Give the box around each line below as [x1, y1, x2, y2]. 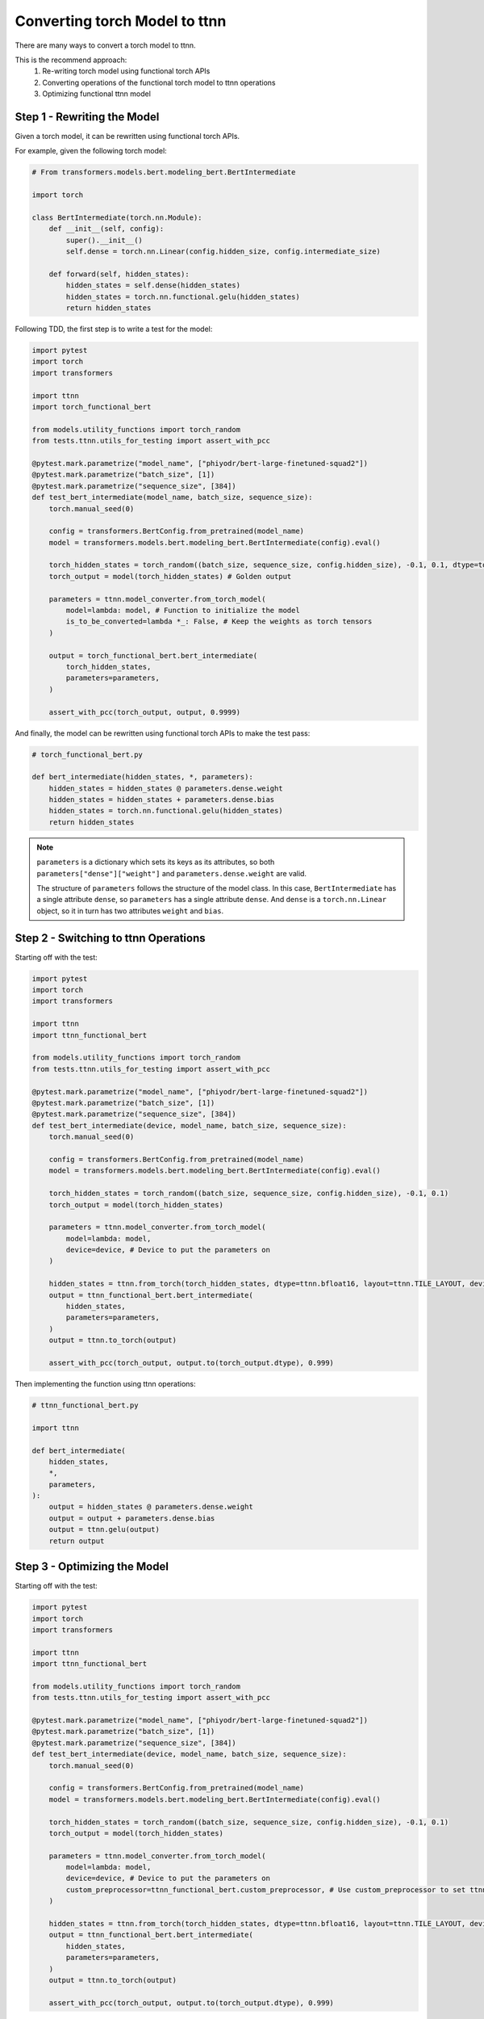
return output [48, 1536, 105, 1546]
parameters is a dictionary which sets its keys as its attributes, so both [36, 857, 275, 867]
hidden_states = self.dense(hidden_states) [65, 281, 241, 290]
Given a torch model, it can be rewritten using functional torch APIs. [15, 132, 240, 141]
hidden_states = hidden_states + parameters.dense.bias [48, 795, 275, 804]
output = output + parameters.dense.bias [48, 1513, 215, 1522]
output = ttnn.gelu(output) [48, 1525, 161, 1534]
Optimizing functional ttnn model [42, 89, 151, 99]
